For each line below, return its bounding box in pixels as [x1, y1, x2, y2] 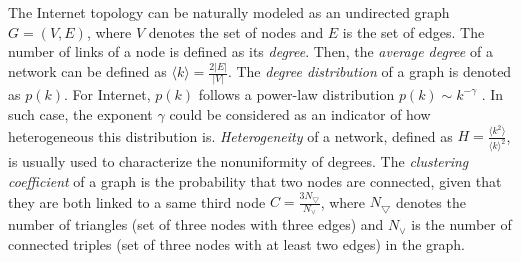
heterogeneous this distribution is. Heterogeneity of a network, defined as [8, 125, 453, 146]
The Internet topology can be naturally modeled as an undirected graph [8, 2, 450, 22]
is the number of [411, 214, 512, 235]
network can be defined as [8, 61, 167, 82]
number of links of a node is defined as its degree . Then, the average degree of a [8, 41, 493, 62]
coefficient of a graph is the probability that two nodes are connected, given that [8, 170, 502, 191]
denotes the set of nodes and [148, 21, 324, 42]
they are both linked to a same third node [8, 191, 266, 212]
